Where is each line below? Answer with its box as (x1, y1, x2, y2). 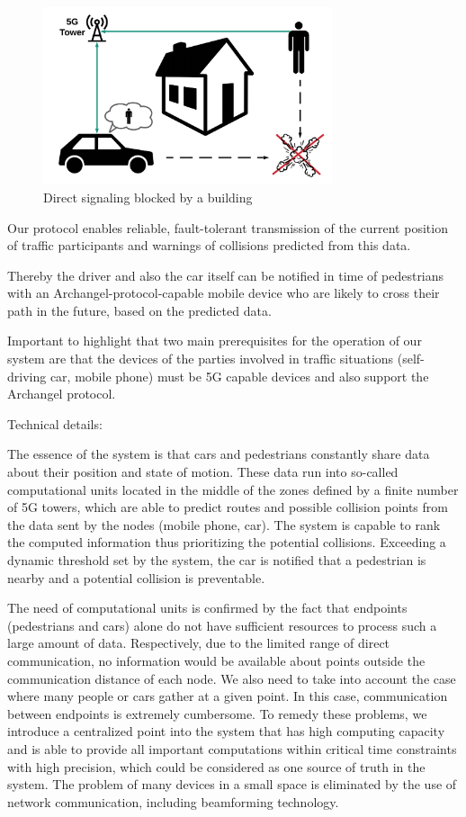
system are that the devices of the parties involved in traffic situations (7, 349, 394, 368)
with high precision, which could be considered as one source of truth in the (7, 757, 426, 776)
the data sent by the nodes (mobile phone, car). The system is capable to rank (7, 515, 441, 534)
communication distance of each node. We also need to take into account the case (7, 669, 456, 687)
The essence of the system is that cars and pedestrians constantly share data (7, 444, 430, 463)
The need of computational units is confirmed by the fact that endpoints (7, 598, 408, 617)
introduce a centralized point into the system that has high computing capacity (7, 722, 445, 741)
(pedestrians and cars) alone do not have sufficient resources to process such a (7, 615, 437, 634)
